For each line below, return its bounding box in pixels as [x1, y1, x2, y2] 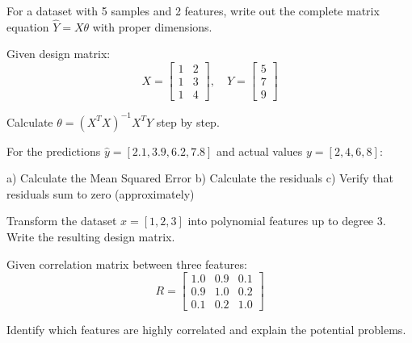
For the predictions [6, 142, 101, 159]
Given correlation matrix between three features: [6, 255, 247, 272]
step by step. [156, 113, 220, 130]
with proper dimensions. [92, 18, 212, 35]
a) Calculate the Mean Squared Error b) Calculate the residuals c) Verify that [6, 169, 393, 186]
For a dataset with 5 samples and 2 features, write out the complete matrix [6, 2, 380, 19]
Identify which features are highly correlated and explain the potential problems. [6, 321, 406, 338]
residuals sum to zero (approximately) [6, 185, 195, 202]
